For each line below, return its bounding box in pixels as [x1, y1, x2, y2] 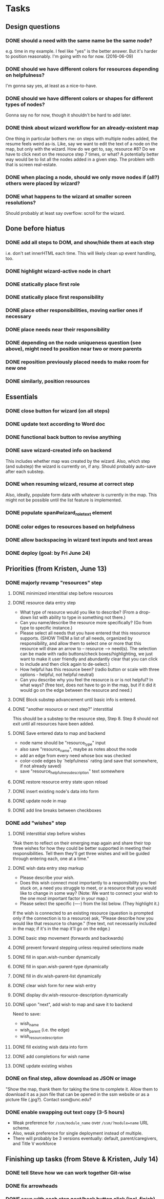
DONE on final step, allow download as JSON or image [5, 1075, 136, 1082]
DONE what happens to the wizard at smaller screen [5, 193, 131, 200]
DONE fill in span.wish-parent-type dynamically [12, 964, 109, 970]
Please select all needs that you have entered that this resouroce [20, 630, 150, 636]
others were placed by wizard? [5, 180, 80, 186]
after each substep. [5, 468, 45, 475]
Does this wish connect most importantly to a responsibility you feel [20, 880, 157, 886]
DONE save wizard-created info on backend [5, 447, 112, 454]
